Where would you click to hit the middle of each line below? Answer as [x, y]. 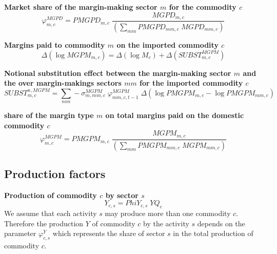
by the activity [166, 223]
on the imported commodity [167, 44]
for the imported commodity [191, 83]
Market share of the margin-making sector [81, 7]
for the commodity [203, 7]
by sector [122, 195]
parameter [20, 233]
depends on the [221, 223]
